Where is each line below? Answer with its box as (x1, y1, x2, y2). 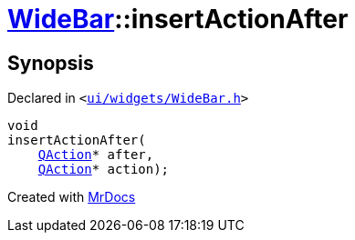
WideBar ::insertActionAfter (7, 4, 349, 35)
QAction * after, (37, 147, 154, 163)
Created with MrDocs (7, 189, 136, 205)
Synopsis (7, 51, 94, 75)
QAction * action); (37, 162, 170, 177)
